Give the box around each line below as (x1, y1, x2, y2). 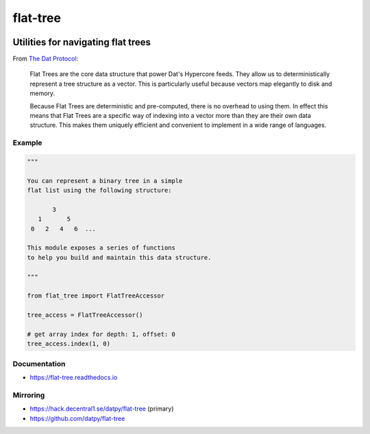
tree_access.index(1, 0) (27, 340, 111, 348)
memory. (29, 89, 55, 97)
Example (12, 138, 42, 147)
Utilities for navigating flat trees (12, 36, 151, 48)
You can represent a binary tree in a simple (27, 177, 183, 184)
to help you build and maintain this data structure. (27, 254, 212, 261)
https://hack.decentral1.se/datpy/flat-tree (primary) (29, 405, 174, 413)
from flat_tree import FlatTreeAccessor (27, 292, 164, 300)
